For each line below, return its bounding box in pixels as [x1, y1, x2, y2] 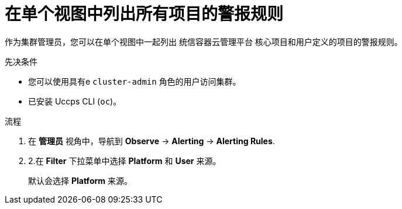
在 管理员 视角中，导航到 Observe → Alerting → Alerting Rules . [28, 135, 275, 146]
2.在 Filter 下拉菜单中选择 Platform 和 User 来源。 [28, 155, 221, 166]
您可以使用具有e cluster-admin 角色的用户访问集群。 [28, 76, 241, 86]
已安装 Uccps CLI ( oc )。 [28, 96, 122, 106]
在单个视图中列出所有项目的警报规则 [5, 4, 284, 24]
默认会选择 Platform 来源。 [28, 175, 132, 186]
